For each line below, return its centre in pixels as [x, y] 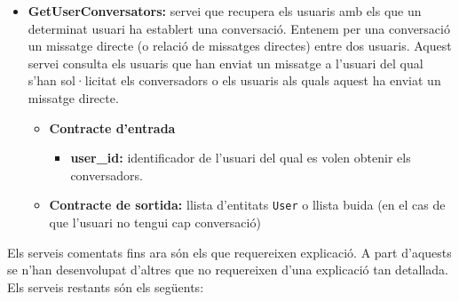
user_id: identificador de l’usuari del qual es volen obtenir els [241, 158]
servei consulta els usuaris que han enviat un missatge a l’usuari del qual [226, 63]
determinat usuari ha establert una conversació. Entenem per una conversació [239, 28]
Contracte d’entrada [112, 127]
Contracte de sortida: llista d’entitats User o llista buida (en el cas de [247, 205]
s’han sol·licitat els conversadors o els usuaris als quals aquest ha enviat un [234, 80]
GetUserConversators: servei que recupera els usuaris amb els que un [225, 11]
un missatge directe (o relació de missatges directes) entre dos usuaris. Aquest [240, 46]
